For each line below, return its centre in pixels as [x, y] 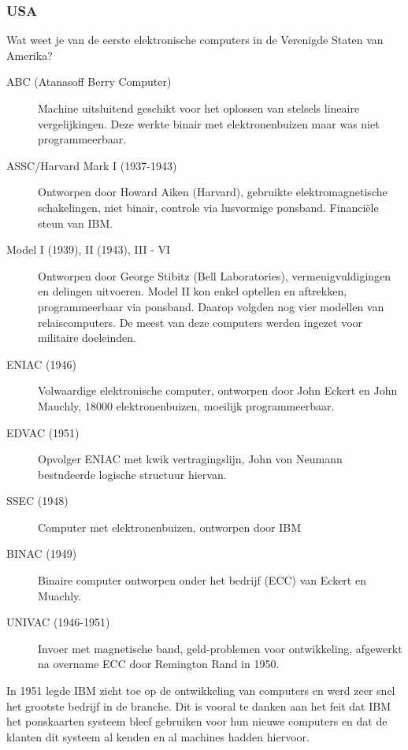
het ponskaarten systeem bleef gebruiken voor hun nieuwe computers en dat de [197, 721]
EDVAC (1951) [43, 432]
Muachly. [60, 595]
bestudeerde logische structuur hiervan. [132, 474]
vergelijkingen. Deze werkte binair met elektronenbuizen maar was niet [209, 123]
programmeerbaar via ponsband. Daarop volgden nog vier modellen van [211, 306]
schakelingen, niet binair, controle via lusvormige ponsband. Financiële [208, 207]
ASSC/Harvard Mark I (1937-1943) [92, 165]
